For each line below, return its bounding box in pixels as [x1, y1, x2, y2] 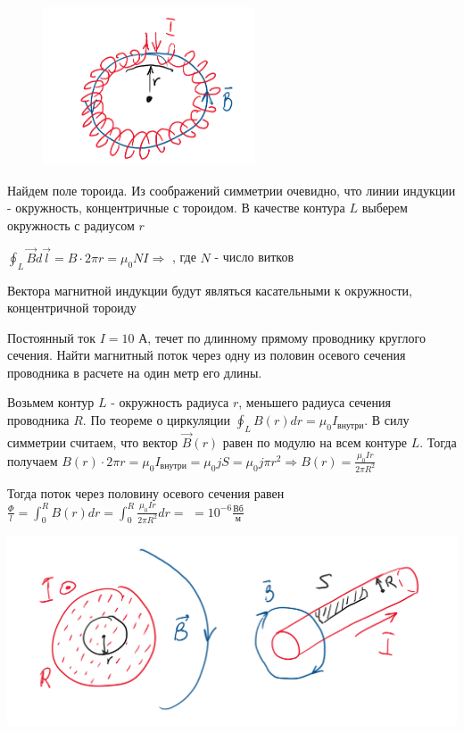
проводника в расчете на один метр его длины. [7, 362, 262, 381]
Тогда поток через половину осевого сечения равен [7, 483, 285, 502]
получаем [7, 451, 58, 470]
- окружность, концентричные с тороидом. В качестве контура [7, 198, 345, 217]
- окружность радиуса [111, 393, 229, 412]
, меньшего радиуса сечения [238, 393, 391, 412]
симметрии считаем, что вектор [7, 433, 178, 452]
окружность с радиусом [7, 215, 135, 234]
